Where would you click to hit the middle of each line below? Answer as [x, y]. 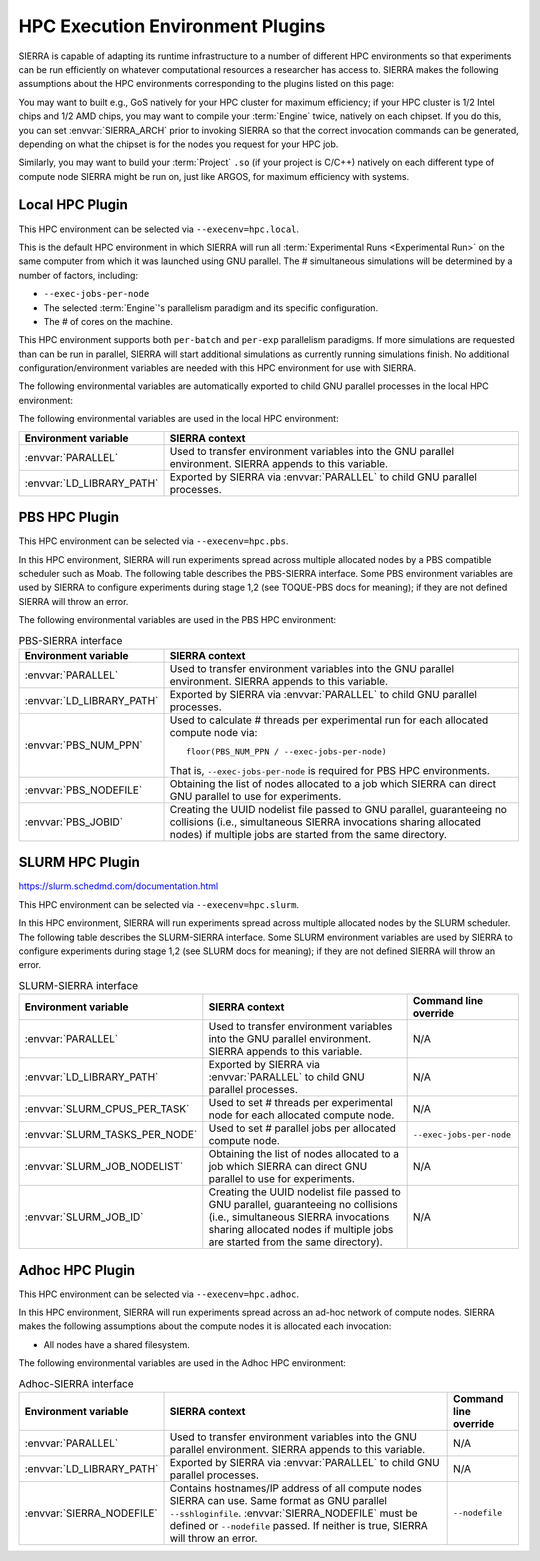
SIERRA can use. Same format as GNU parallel [278, 1500]
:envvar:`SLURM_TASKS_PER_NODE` [111, 1135]
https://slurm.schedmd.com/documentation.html [118, 886]
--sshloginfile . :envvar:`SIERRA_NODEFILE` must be [294, 1513]
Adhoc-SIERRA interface [76, 1383]
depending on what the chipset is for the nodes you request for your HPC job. [178, 144]
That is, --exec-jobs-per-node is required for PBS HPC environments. [329, 770]
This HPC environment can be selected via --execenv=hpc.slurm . [159, 904]
